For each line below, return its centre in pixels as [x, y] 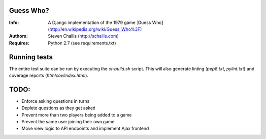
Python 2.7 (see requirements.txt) [82, 43]
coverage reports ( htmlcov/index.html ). [49, 75]
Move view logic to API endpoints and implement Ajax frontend [85, 128]
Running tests [31, 57]
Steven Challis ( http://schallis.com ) [83, 36]
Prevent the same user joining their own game [68, 122]
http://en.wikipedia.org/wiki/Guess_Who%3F [95, 29]
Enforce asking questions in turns [55, 101]
